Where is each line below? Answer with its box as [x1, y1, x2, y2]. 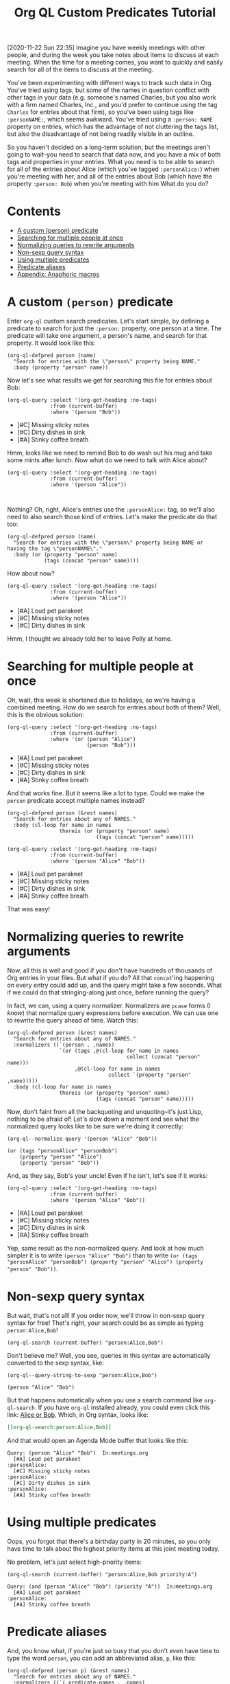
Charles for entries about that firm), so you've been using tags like [7, 108, 194, 116]
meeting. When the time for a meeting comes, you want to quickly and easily [7, 58, 224, 67]
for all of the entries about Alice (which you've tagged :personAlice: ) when [7, 165, 220, 173]
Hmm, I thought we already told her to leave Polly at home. [7, 635, 172, 643]
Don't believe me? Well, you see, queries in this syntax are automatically [7, 1351, 211, 1359]
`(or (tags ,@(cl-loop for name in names [59, 1047, 179, 1054]
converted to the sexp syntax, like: [7, 1358, 104, 1367]
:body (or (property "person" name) [13, 551, 118, 558]
